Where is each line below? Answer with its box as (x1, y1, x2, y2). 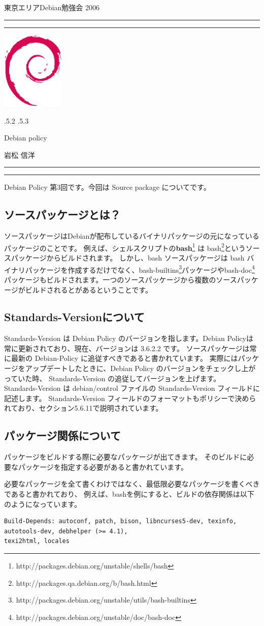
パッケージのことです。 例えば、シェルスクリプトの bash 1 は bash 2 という (4, 241, 246, 253)
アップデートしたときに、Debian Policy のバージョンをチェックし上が (25, 363, 256, 374)
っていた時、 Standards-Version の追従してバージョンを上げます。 (4, 373, 221, 383)
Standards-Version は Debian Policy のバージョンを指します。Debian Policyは (4, 333, 253, 344)
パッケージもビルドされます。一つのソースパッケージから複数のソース (4, 274, 237, 284)
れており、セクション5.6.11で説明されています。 (4, 403, 163, 413)
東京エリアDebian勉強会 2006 (4, 2, 100, 12)
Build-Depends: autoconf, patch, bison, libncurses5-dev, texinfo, (4, 518, 237, 525)
